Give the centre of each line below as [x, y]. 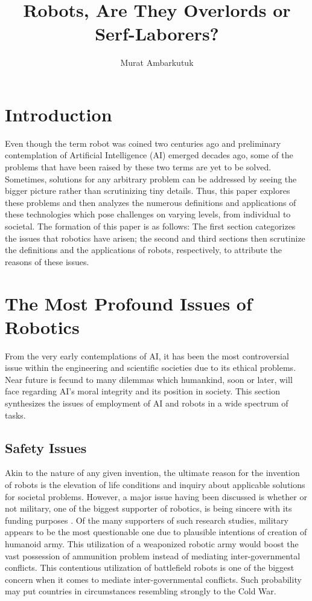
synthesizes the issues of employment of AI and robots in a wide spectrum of [147, 403]
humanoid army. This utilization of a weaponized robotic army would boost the [152, 544]
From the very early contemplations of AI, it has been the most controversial [147, 355]
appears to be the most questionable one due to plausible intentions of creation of [156, 532]
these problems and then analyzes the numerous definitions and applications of [151, 202]
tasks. [15, 415]
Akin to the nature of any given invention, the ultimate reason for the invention [152, 473]
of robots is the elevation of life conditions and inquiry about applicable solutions [155, 485]
